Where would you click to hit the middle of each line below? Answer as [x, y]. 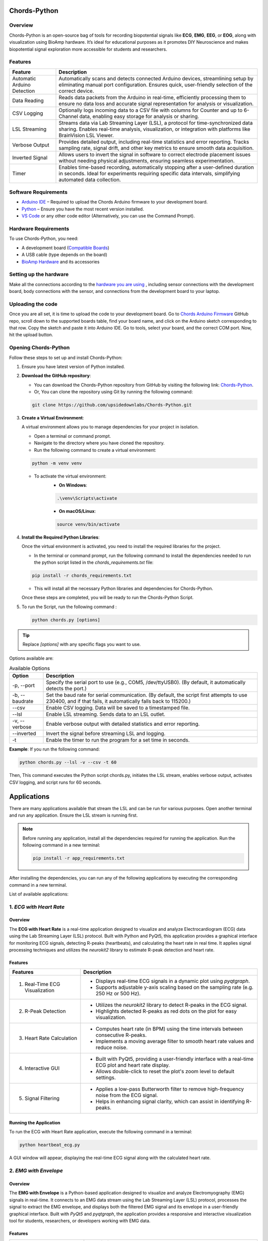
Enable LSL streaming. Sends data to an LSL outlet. [106, 714]
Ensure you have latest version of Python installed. [73, 366]
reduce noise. [112, 1047]
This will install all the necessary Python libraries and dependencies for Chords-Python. [124, 589]
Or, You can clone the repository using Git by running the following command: [113, 392]
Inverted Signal [30, 157]
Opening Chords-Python [39, 347]
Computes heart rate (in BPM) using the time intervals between [169, 1029]
